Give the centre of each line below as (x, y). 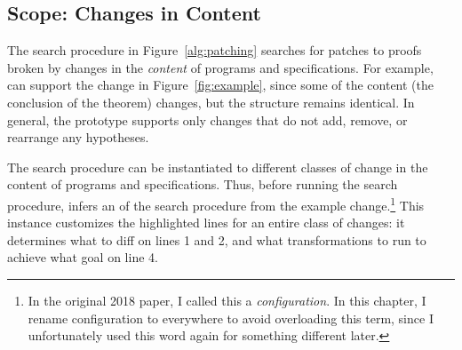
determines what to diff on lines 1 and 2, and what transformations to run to (217, 239)
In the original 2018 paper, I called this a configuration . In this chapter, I (227, 300)
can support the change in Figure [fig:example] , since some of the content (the (221, 85)
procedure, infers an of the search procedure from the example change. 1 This (216, 203)
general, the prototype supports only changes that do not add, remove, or (207, 119)
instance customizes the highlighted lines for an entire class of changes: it (206, 223)
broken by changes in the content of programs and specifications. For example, (220, 67)
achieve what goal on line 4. (83, 257)
